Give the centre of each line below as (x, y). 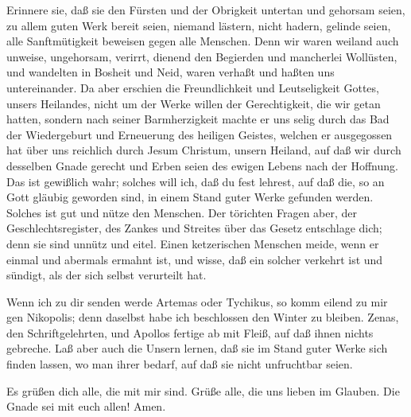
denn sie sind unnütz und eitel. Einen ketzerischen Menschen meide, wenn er (193, 243)
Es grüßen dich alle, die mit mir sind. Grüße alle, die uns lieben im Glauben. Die (203, 390)
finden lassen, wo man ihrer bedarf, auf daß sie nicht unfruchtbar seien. (180, 364)
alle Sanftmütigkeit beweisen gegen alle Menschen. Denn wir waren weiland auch (203, 41)
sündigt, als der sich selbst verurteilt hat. (107, 275)
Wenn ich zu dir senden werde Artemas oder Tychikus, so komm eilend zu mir (197, 301)
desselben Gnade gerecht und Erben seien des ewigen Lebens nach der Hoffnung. (202, 165)
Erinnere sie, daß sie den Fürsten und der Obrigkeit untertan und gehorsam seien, (206, 10)
